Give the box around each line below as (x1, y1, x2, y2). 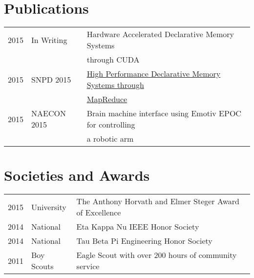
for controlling (86, 119, 135, 130)
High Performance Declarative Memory (86, 68, 221, 80)
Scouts (31, 260, 54, 272)
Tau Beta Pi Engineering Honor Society (76, 235, 212, 247)
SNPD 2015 (31, 73, 71, 85)
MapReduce (86, 93, 127, 105)
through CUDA (86, 54, 140, 65)
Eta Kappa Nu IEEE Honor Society (76, 221, 199, 233)
